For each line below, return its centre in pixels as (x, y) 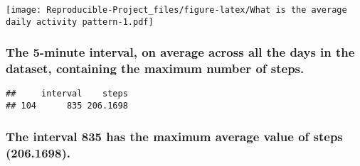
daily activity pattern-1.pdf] (80, 22)
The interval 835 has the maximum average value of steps (174, 136)
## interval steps (67, 94)
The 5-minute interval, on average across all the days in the (180, 52)
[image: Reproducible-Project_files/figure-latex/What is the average (176, 10)
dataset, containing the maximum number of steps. (155, 68)
